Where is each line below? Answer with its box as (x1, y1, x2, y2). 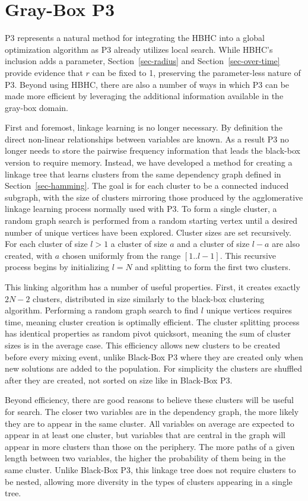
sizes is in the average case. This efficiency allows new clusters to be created (5, 338, 281, 351)
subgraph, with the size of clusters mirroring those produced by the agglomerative (5, 191, 303, 203)
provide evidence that (5, 66, 83, 78)
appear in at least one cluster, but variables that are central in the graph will (5, 429, 285, 441)
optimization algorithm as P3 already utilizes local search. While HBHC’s (5, 43, 273, 55)
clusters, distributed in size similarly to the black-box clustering (33, 292, 265, 305)
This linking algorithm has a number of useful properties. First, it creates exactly (5, 281, 300, 293)
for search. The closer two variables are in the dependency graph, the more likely (5, 405, 299, 417)
